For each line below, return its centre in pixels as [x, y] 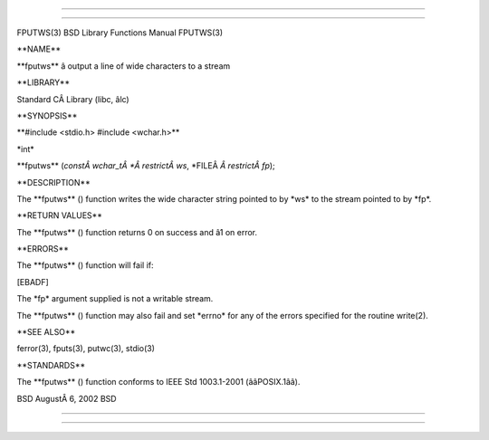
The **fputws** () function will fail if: [85, 265]
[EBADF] [33, 282]
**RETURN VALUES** [60, 215]
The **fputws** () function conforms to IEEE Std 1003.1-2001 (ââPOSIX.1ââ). [158, 382]
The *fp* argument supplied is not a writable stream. [115, 299]
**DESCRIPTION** [53, 182]
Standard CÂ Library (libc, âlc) [73, 99]
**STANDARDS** [51, 365]
